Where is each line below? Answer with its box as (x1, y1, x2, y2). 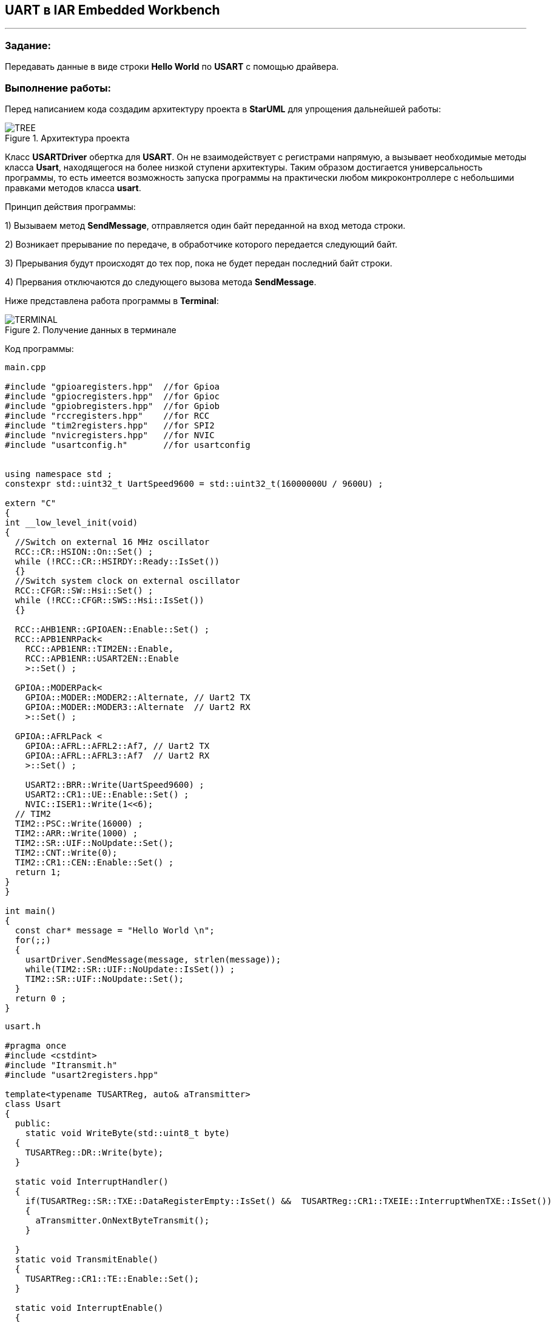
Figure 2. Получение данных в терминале (5, 324, 177, 335)
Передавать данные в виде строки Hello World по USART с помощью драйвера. (5, 61, 339, 72)
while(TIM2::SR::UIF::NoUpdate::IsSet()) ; (25, 964, 235, 974)
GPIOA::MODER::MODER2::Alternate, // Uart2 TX (25, 692, 251, 702)
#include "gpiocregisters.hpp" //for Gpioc (5, 391, 220, 401)
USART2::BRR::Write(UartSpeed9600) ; (25, 779, 204, 790)
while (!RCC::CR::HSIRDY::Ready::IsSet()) (15, 556, 220, 566)
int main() (5, 905, 56, 916)
